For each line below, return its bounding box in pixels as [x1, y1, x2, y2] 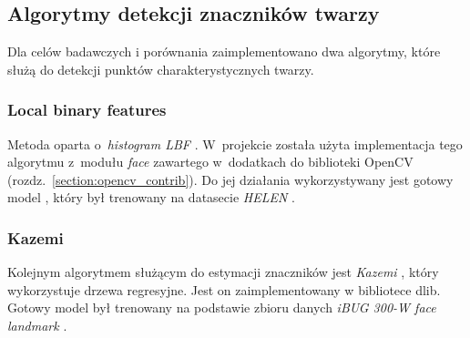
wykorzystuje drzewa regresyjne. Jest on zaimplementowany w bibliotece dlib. [7, 280, 441, 299]
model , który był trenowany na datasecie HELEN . [7, 188, 295, 207]
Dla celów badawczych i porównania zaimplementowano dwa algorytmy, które [7, 42, 441, 61]
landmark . [7, 315, 67, 334]
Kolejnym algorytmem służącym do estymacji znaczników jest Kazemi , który [7, 262, 439, 282]
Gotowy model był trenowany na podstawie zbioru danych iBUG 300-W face [7, 298, 436, 317]
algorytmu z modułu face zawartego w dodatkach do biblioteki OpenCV [7, 152, 414, 171]
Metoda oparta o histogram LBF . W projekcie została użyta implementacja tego [7, 134, 463, 153]
